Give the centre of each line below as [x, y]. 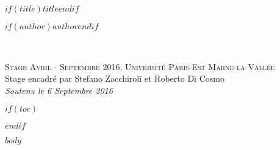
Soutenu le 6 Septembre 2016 [59, 90]
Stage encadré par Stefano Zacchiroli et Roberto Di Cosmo [115, 78]
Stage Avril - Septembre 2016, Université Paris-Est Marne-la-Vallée [140, 66]
